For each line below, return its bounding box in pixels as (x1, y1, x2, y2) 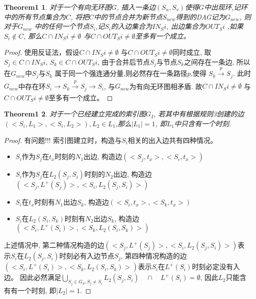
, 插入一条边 (117, 2, 156, 12)
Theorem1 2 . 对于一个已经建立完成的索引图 (4, 109, 146, 119)
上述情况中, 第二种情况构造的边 (4, 240, 104, 250)
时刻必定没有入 (192, 261, 240, 272)
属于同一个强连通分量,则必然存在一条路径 (54, 68, 187, 78)
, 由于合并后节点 (97, 56, 150, 67)
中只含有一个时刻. (174, 118, 231, 128)
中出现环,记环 (204, 2, 248, 12)
